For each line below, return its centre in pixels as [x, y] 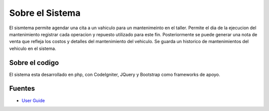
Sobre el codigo [34, 63]
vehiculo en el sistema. [33, 48]
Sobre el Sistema [45, 13]
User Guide [33, 100]
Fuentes [22, 88]
